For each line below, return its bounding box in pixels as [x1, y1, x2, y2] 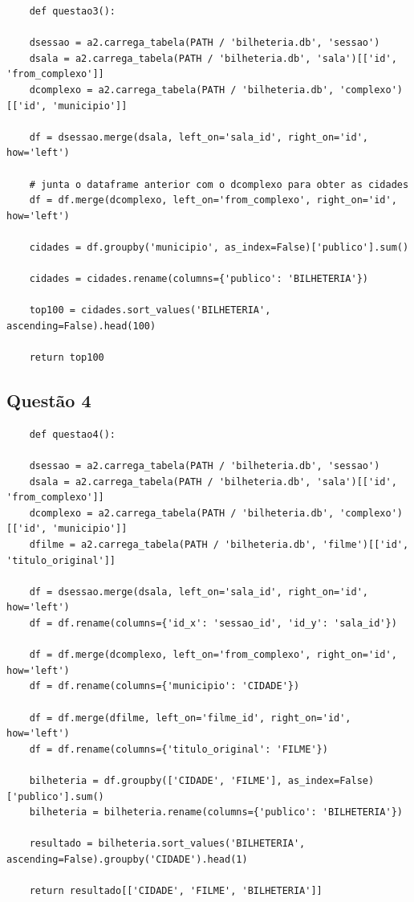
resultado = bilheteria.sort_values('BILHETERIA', [29, 838, 306, 850]
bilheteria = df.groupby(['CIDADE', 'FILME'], [29, 774, 282, 786]
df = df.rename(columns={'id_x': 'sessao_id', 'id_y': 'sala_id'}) [29, 617, 397, 629]
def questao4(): [29, 428, 116, 440]
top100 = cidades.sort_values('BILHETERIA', [29, 304, 271, 316]
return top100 [29, 352, 104, 364]
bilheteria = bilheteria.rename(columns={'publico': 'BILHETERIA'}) [29, 806, 403, 818]
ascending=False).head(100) [6, 320, 156, 332]
